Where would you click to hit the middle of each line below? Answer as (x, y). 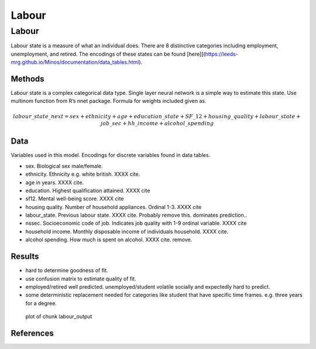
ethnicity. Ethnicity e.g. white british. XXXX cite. (83, 174)
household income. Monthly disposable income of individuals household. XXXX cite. (127, 231)
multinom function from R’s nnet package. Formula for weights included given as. (109, 101)
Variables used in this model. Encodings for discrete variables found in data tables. (111, 155)
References (32, 333)
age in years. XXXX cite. (55, 182)
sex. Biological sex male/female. (64, 166)
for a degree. (41, 303)
